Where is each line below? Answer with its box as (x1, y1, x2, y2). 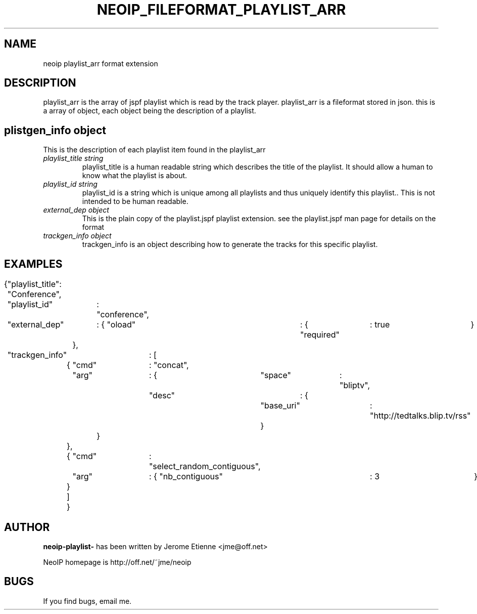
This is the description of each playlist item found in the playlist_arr (43, 145, 266, 154)
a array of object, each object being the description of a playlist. (43, 106, 256, 115)
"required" (300, 330, 340, 340)
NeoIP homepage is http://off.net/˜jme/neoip (43, 557, 192, 566)
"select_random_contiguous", (149, 461, 261, 472)
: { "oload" (97, 319, 136, 330)
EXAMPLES (4, 257, 63, 270)
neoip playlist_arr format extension (43, 59, 158, 68)
